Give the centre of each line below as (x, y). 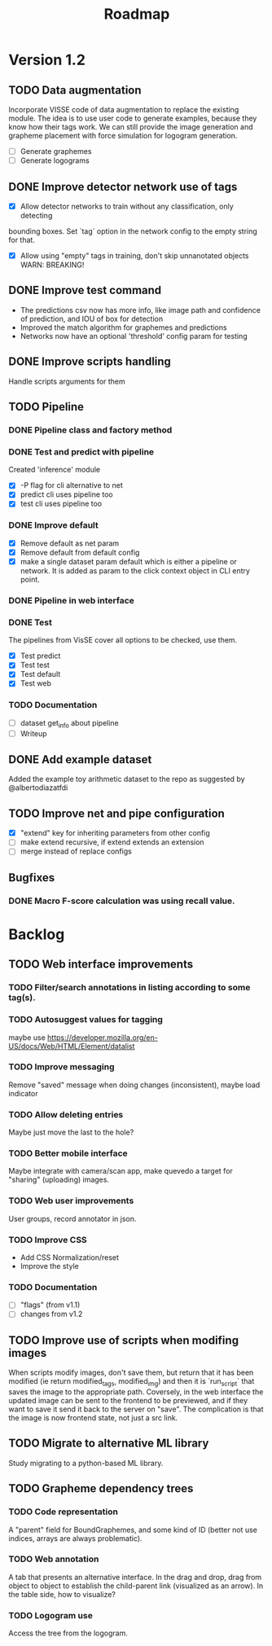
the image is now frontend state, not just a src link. (93, 1418)
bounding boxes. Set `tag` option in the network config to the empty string (133, 231)
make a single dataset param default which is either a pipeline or (129, 561)
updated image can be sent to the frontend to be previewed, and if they (128, 1401)
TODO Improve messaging (62, 1067)
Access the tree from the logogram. (68, 1633)
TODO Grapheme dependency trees (101, 1488)
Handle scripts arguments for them (67, 381)
